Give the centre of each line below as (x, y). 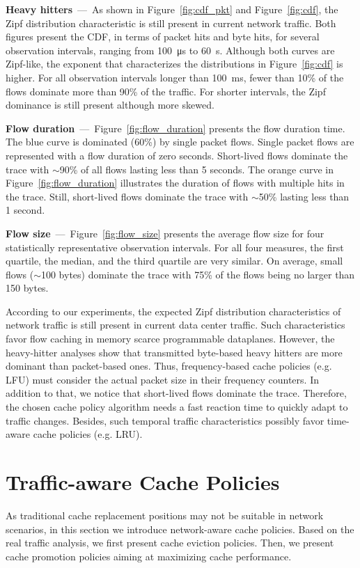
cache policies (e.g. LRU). (88, 434)
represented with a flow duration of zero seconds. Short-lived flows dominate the (177, 155)
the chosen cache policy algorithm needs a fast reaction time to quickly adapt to (177, 407)
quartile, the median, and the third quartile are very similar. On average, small (174, 261)
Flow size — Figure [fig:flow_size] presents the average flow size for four (165, 233)
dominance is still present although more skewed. (110, 105)
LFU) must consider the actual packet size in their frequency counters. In (162, 379)
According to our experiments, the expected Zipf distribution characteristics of (173, 311)
